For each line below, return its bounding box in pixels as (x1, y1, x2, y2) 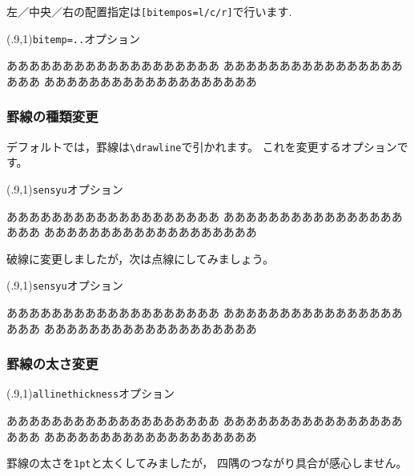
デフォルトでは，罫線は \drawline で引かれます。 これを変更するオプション (6, 138, 397, 154)
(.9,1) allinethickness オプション (6, 385, 175, 402)
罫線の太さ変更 (6, 354, 98, 374)
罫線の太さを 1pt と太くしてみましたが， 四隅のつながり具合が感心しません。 (6, 454, 408, 471)
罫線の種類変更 (6, 106, 98, 126)
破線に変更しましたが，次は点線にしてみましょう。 (6, 250, 274, 266)
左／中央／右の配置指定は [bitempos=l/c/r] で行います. (6, 3, 292, 19)
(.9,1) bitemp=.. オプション (6, 30, 141, 46)
